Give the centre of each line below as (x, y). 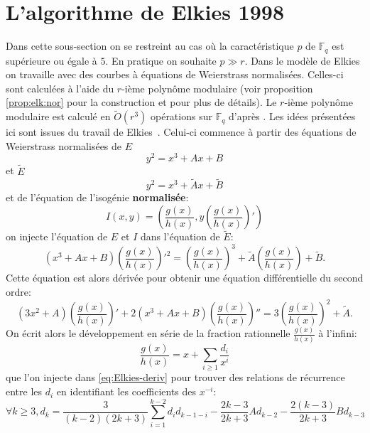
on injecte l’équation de (57, 236)
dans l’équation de (180, 236)
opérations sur (181, 116)
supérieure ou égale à (51, 60)
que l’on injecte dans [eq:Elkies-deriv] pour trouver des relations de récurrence (175, 377)
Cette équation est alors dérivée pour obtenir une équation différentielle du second (185, 278)
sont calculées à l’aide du (60, 88)
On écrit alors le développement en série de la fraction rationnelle (148, 333)
